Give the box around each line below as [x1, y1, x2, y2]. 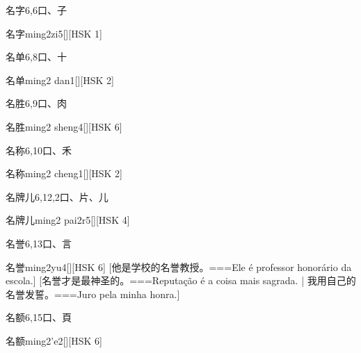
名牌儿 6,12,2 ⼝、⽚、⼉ [6, 189, 109, 204]
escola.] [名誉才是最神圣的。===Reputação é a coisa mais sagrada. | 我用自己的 [6, 273, 356, 288]
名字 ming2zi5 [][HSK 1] [6, 26, 102, 40]
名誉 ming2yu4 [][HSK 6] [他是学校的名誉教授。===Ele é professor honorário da [6, 259, 352, 274]
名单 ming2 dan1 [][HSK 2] [6, 72, 114, 87]
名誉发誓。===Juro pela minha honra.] [6, 286, 180, 301]
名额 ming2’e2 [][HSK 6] [6, 333, 102, 347]
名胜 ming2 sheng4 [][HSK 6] [6, 119, 122, 133]
